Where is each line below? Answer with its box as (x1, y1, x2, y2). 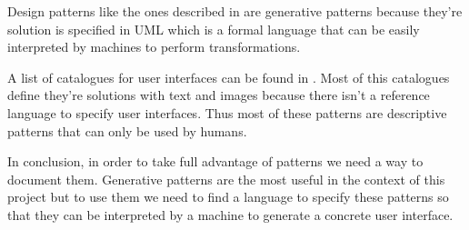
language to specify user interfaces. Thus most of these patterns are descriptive (7, 103, 447, 122)
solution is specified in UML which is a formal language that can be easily (7, 19, 420, 38)
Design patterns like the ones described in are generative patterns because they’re (7, 2, 463, 20)
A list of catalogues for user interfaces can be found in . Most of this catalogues (7, 67, 450, 86)
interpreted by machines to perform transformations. (7, 37, 301, 56)
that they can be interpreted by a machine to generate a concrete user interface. (7, 205, 454, 224)
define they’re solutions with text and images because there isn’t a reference (7, 85, 430, 105)
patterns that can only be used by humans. (7, 121, 247, 140)
